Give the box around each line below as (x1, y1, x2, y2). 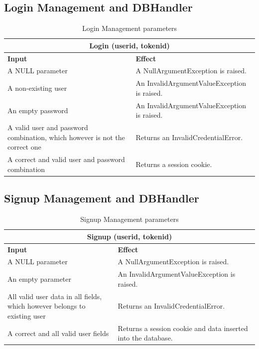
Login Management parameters (82, 23, 177, 33)
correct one (7, 142, 41, 152)
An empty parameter (7, 274, 72, 284)
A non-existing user (7, 83, 67, 93)
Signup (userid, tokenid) (87, 231, 172, 241)
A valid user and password (7, 122, 88, 133)
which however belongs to (7, 301, 86, 311)
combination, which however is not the (7, 132, 125, 142)
